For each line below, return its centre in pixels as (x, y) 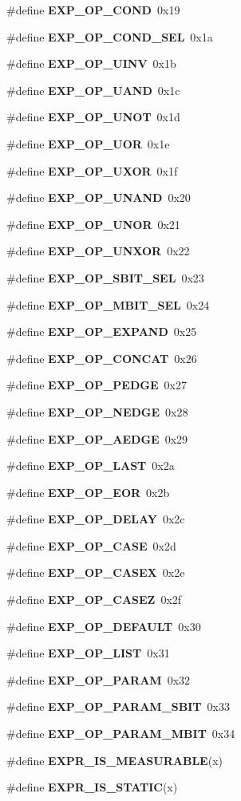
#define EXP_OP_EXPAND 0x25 (102, 331)
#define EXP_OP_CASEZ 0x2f (94, 600)
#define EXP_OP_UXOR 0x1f (92, 170)
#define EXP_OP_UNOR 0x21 (93, 224)
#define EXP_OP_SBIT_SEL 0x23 (105, 277)
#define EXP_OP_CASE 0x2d (91, 545)
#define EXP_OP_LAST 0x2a (91, 466)
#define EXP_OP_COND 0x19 (93, 10)
